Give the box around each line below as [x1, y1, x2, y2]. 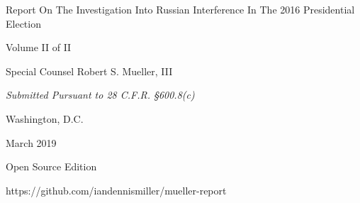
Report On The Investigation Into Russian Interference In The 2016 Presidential [6, 2, 355, 16]
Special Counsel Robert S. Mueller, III [6, 63, 173, 78]
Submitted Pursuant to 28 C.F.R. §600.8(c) [6, 87, 195, 102]
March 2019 [6, 135, 57, 150]
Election [6, 16, 41, 31]
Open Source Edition [6, 159, 97, 174]
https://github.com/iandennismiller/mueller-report [6, 182, 227, 197]
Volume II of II [6, 40, 72, 55]
